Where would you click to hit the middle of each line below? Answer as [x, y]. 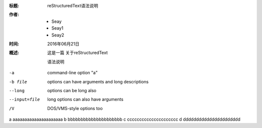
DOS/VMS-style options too [75, 108]
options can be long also [72, 90]
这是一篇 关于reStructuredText [78, 53]
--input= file [25, 100]
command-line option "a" [73, 73]
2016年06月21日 [63, 44]
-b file [18, 82]
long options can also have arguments [85, 99]
